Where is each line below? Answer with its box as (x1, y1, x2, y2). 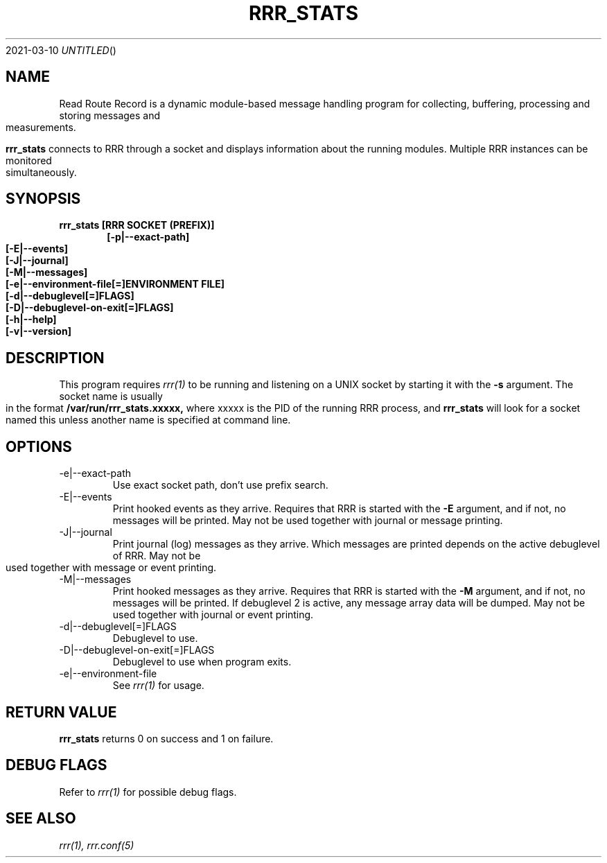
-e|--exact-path (59, 467, 132, 480)
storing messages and (59, 109, 161, 121)
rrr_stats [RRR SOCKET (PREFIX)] (59, 219, 215, 232)
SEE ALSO (6, 810, 76, 828)
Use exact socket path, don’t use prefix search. (112, 479, 328, 491)
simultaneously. (6, 166, 77, 178)
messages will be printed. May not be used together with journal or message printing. (112, 514, 503, 527)
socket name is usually (59, 390, 163, 403)
